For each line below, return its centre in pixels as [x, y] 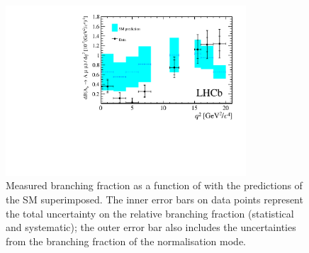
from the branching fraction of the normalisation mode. [126, 241]
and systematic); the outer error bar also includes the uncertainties [151, 227]
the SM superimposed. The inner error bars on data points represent [154, 199]
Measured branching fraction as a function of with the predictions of [154, 185]
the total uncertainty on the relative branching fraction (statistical [150, 213]
